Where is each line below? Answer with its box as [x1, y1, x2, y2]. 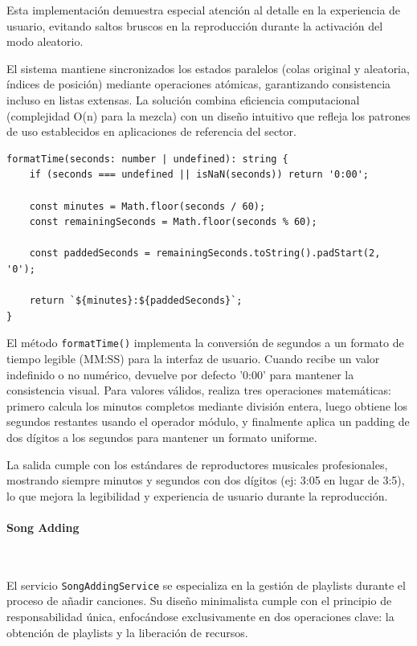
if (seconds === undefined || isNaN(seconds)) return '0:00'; [29, 169, 370, 181]
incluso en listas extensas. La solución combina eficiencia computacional [6, 91, 360, 108]
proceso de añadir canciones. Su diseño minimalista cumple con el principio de [6, 592, 392, 609]
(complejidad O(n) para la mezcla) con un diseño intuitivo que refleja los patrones [6, 107, 411, 124]
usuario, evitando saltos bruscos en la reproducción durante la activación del [6, 17, 383, 34]
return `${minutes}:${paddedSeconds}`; [29, 295, 243, 307]
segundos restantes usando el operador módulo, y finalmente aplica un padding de [6, 413, 410, 430]
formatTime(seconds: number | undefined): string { [6, 153, 288, 165]
